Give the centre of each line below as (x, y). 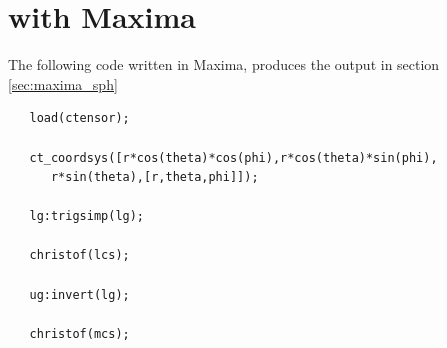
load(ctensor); (79, 118)
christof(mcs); (79, 333)
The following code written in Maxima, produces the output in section (224, 64)
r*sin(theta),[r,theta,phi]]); (154, 177)
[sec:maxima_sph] (63, 83)
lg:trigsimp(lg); (87, 216)
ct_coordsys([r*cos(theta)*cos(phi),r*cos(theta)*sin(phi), (233, 157)
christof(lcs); (79, 255)
